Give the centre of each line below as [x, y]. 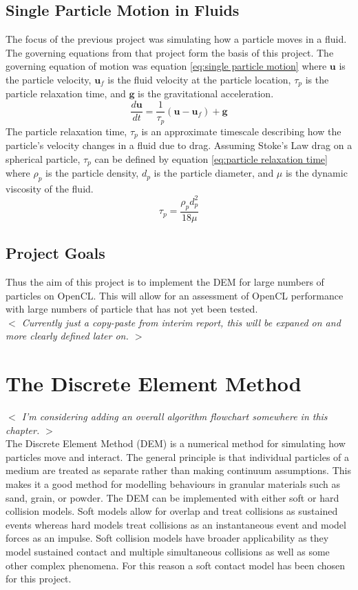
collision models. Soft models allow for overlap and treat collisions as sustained [172, 511]
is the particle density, [92, 173]
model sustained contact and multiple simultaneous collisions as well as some [168, 551]
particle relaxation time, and [66, 94]
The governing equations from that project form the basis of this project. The [170, 52]
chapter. [23, 430]
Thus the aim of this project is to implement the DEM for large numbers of [165, 281]
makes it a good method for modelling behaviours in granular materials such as [173, 484]
